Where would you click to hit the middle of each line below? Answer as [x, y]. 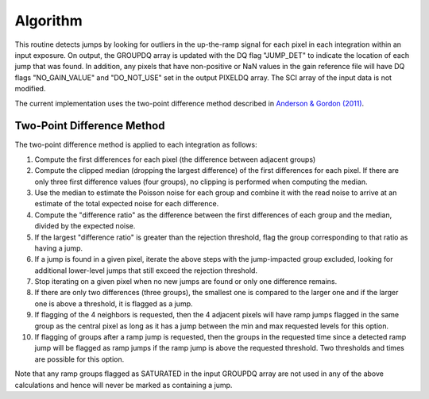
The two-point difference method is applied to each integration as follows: [136, 145]
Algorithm [48, 21]
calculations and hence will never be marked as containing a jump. [124, 385]
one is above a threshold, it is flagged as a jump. [114, 303]
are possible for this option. [79, 359]
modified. [30, 89]
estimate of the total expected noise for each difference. [127, 204]
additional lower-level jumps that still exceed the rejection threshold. [146, 270]
